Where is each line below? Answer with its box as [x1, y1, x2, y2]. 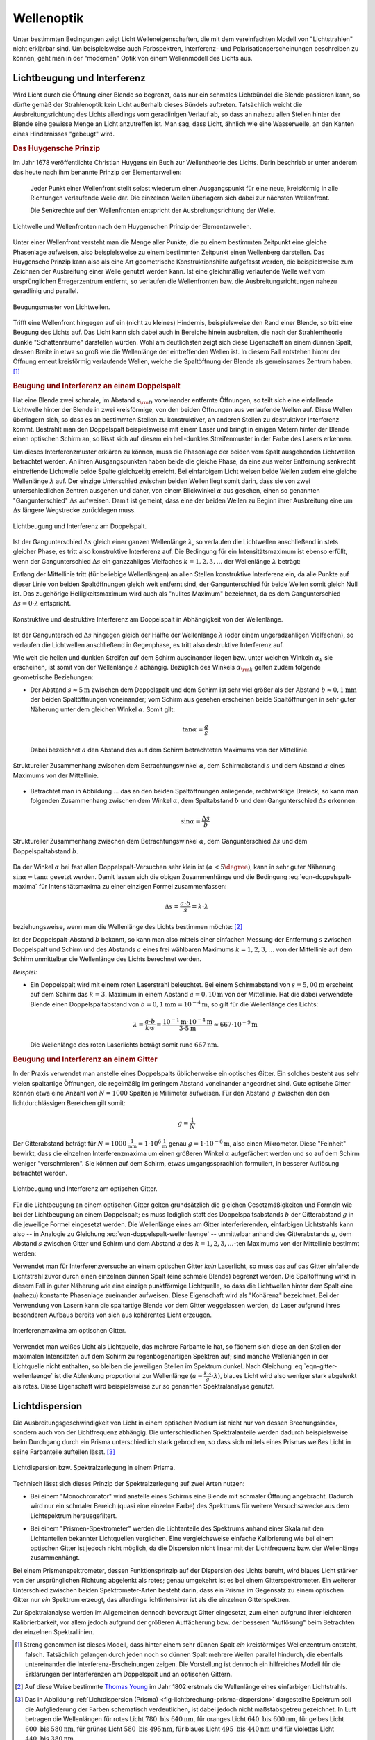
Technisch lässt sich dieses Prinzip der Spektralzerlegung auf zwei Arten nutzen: [12, 1479, 245, 1487]
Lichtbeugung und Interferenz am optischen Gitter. [12, 1185, 158, 1193]
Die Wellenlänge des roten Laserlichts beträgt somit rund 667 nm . [30, 1041, 219, 1049]
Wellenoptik [12, 10, 84, 26]
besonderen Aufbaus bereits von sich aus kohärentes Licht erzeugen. [12, 1311, 212, 1319]
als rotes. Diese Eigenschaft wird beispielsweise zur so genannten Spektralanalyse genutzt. [12, 1382, 275, 1390]
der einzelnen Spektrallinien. [12, 1628, 94, 1636]
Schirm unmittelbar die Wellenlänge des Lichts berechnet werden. [12, 955, 201, 963]
